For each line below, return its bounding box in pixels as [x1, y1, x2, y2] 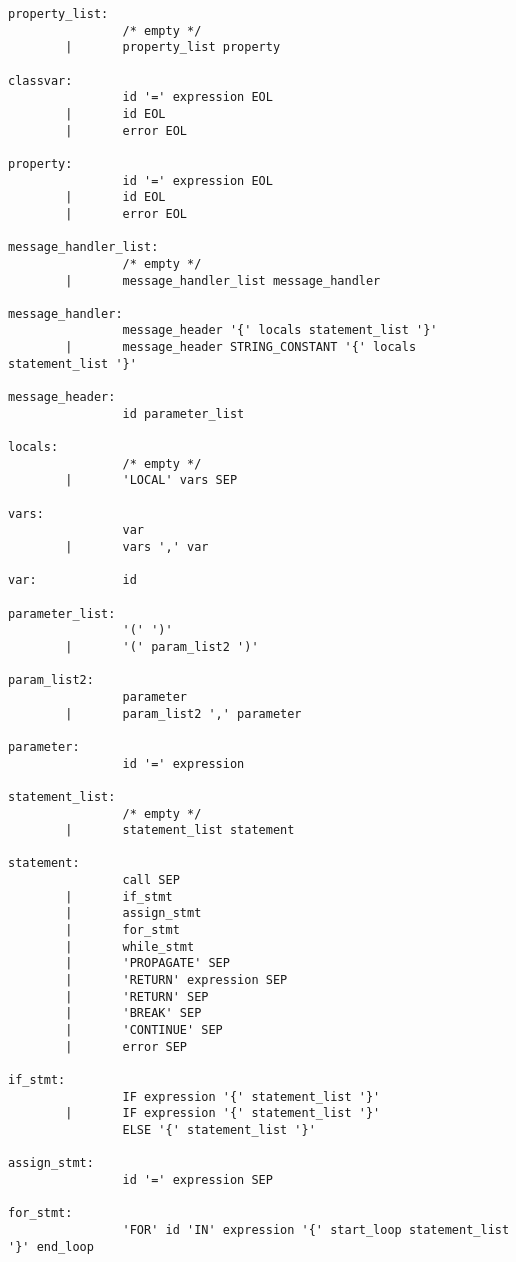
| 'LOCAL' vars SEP [65, 473, 238, 488]
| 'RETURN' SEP [65, 989, 209, 1004]
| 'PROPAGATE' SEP [65, 956, 230, 971]
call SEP [122, 873, 180, 888]
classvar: [8, 73, 73, 88]
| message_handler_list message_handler [65, 273, 381, 288]
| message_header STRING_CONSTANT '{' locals [65, 340, 417, 355]
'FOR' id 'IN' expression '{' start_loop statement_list [122, 1222, 510, 1237]
